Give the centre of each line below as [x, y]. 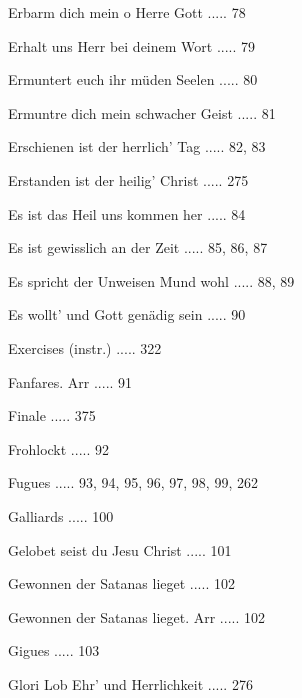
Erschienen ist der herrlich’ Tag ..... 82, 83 [137, 146]
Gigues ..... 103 [54, 650]
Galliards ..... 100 [61, 515]
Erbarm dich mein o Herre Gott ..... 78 [127, 12]
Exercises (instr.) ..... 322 [85, 347]
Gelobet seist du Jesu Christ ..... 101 [120, 549]
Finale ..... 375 [52, 415]
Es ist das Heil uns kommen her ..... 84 [127, 213]
